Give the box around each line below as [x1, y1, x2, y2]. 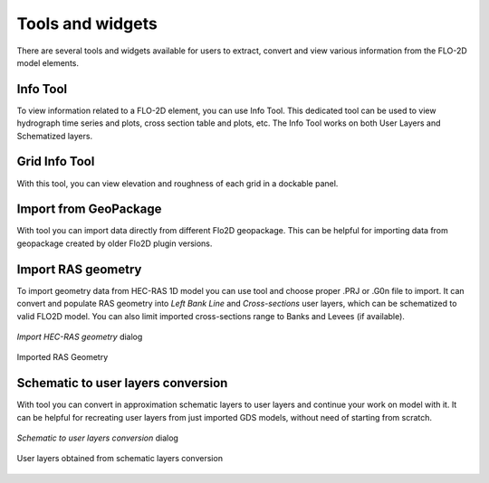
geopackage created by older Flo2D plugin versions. [16, 238, 213, 249]
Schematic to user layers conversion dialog [16, 432, 178, 443]
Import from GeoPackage [16, 202, 162, 217]
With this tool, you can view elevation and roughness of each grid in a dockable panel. [16, 177, 339, 189]
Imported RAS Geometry [16, 352, 109, 363]
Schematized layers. [16, 130, 93, 141]
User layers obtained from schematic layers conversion [16, 453, 224, 464]
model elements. [16, 57, 79, 68]
